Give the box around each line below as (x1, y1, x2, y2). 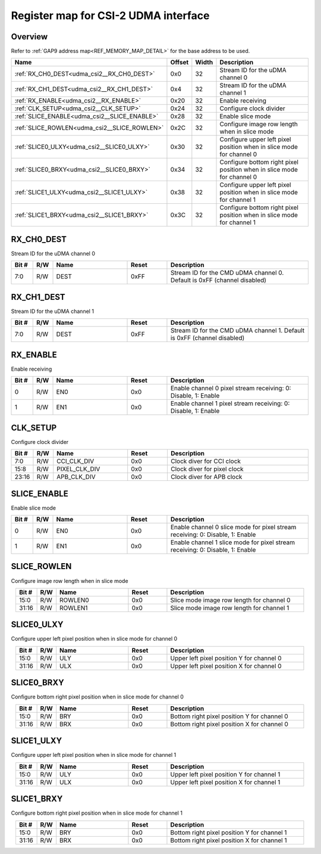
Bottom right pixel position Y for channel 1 (170, 828, 287, 837)
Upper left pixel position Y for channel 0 (170, 654, 282, 662)
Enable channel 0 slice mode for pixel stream (170, 523, 297, 531)
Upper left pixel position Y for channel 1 (170, 770, 281, 778)
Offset (170, 58, 189, 67)
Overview (11, 32, 48, 42)
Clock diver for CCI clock (170, 457, 241, 465)
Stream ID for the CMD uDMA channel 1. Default (170, 327, 305, 335)
